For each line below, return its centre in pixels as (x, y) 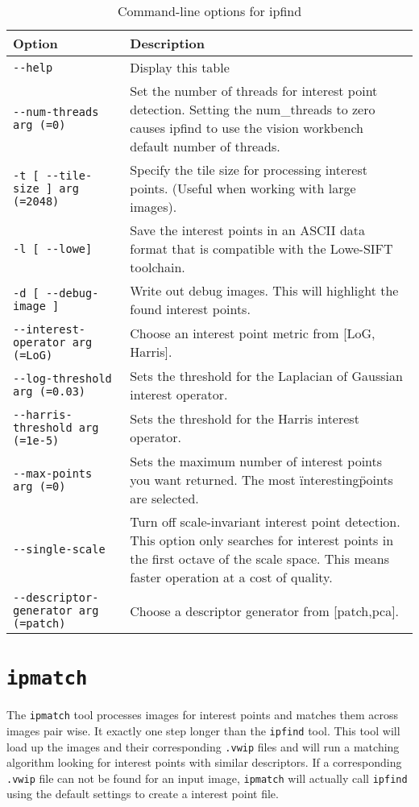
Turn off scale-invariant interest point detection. (265, 521)
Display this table (180, 67)
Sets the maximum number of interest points (256, 461)
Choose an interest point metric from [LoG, (253, 333)
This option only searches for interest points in (262, 540)
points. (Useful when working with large (243, 188)
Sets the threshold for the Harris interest (245, 418)
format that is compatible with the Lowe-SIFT (261, 248)
